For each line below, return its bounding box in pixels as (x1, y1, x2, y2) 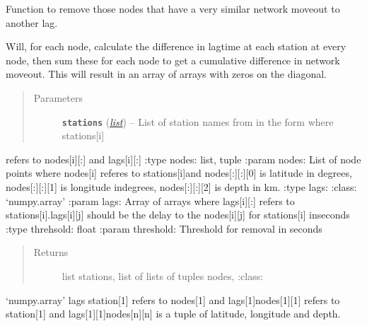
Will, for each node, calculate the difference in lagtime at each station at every (6, 39, 346, 54)
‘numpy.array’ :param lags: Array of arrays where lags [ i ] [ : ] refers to (6, 193, 295, 208)
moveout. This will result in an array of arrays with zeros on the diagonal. (6, 66, 327, 81)
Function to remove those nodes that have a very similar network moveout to (6, 1, 340, 16)
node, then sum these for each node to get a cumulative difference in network (6, 52, 340, 67)
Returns (33, 245, 69, 260)
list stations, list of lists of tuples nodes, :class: (62, 268, 264, 283)
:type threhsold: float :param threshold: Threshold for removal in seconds (6, 221, 322, 235)
